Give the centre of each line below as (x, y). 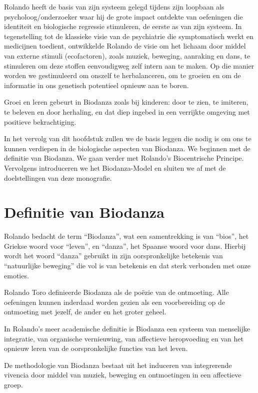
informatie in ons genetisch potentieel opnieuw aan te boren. (96, 85)
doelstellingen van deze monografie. (58, 177)
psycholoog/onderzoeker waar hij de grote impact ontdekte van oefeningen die (123, 16)
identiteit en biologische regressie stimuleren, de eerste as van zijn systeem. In (123, 26)
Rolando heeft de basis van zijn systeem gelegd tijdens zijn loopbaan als (114, 7)
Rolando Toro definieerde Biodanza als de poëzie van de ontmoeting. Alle (116, 292)
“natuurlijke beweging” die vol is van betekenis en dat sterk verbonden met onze (127, 265)
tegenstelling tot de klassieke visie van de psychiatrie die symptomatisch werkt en (129, 36)
